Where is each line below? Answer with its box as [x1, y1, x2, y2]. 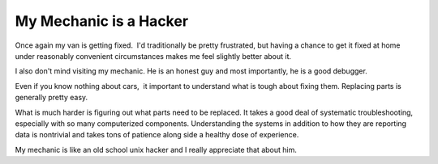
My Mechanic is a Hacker [15, 12, 189, 30]
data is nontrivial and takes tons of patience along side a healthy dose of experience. [15, 130, 299, 140]
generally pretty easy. [15, 93, 88, 103]
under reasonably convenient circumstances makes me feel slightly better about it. [15, 51, 292, 61]
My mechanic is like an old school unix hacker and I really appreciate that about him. [15, 145, 298, 154]
